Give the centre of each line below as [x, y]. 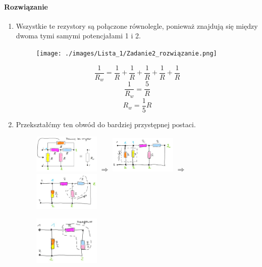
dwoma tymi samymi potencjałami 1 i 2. [78, 36]
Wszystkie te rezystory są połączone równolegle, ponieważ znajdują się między [137, 25]
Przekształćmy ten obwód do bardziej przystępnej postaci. [106, 124]
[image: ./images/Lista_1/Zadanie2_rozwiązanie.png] [126, 53]
